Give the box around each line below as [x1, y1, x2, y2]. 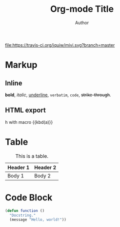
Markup [5, 59, 38, 71]
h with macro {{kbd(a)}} [5, 119, 53, 125]
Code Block [5, 192, 53, 203]
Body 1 [7, 172, 24, 179]
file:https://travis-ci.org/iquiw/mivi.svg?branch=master [5, 42, 115, 48]
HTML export [5, 106, 46, 114]
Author [75, 20, 89, 26]
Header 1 [7, 164, 30, 170]
